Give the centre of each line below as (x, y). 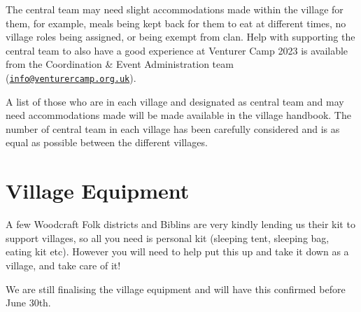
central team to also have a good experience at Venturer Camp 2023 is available (177, 50)
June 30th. (28, 303)
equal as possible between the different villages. (107, 142)
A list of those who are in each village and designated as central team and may (175, 101)
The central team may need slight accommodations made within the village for (175, 9)
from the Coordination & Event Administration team (120, 64)
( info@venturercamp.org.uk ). (71, 77)
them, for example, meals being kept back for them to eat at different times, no (176, 23)
